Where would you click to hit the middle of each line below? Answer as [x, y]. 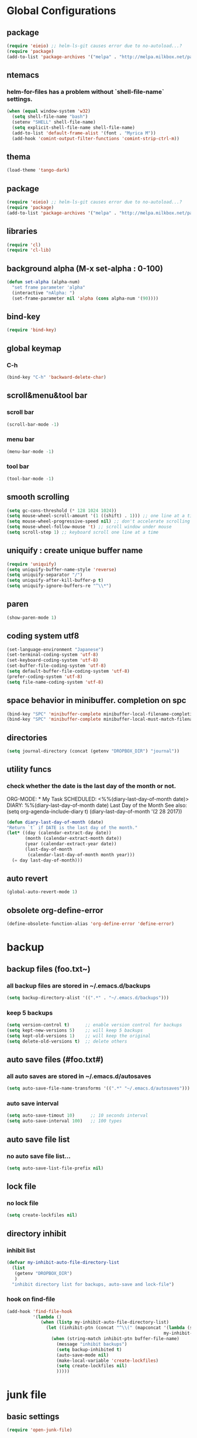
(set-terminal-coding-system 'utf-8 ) [53, 655]
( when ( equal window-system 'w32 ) [49, 111]
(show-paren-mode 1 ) [32, 618]
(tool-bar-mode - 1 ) [30, 479]
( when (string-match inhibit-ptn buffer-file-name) [115, 1339]
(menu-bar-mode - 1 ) [30, 452]
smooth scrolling [38, 497]
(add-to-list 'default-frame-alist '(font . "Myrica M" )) [84, 133]
